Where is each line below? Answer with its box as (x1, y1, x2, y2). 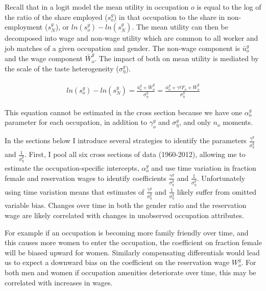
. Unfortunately (197, 172, 246, 183)
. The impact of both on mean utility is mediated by (94, 53, 259, 64)
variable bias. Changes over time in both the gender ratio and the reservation (5, 200, 247, 210)
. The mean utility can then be (132, 21, 228, 32)
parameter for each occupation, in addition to (5, 117, 147, 127)
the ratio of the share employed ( (5, 11, 108, 22)
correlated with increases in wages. (5, 277, 113, 287)
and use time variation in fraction (151, 163, 256, 173)
